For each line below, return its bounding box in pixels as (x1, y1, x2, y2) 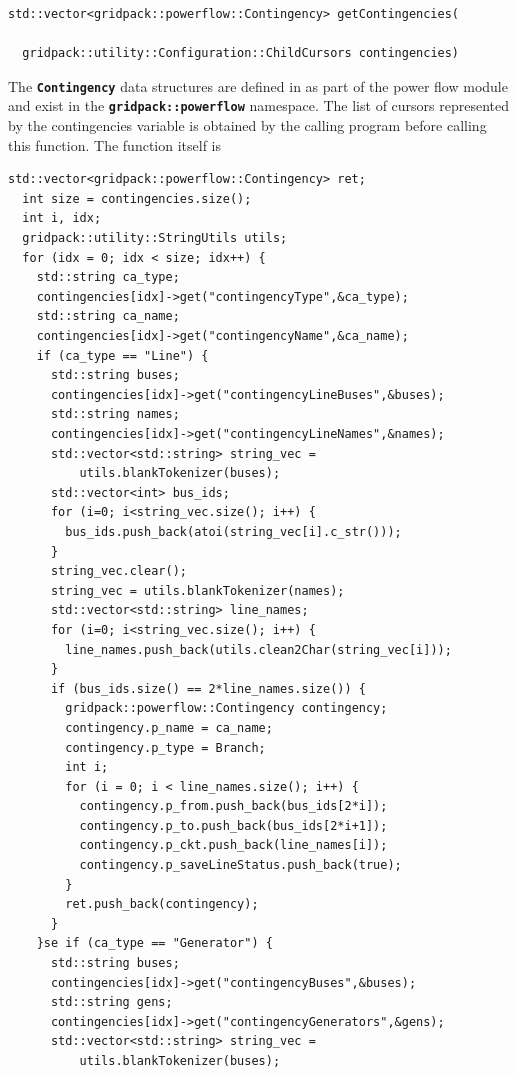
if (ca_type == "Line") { (36, 348, 209, 363)
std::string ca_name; (36, 309, 180, 324)
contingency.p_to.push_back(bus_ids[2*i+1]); (79, 818, 388, 833)
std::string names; (50, 407, 180, 422)
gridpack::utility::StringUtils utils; (22, 231, 288, 246)
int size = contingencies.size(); (22, 191, 252, 206)
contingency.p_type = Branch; (65, 740, 266, 755)
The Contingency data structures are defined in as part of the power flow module (8, 75, 508, 96)
